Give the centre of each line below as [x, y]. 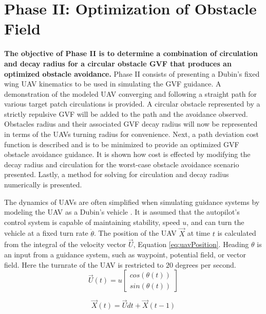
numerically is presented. [43, 185]
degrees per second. [206, 264]
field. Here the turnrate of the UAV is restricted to [84, 264]
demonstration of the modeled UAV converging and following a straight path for [130, 93]
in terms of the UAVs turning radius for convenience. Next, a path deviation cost [131, 134]
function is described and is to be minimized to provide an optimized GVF [122, 144]
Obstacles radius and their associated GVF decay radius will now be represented [131, 124]
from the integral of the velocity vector [65, 244]
